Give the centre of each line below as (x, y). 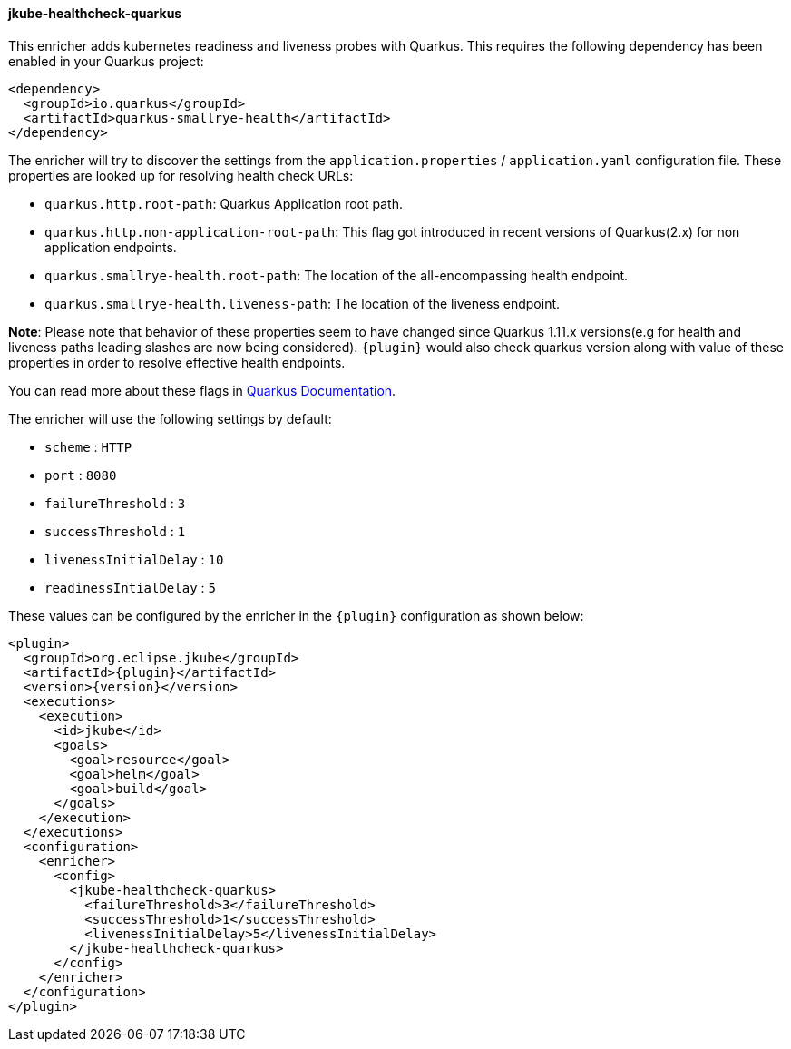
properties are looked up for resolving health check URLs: (181, 175)
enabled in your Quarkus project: (106, 61)
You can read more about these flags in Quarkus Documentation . (202, 390)
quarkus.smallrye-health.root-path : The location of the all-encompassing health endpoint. (337, 275)
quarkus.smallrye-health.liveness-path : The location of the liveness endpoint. (303, 303)
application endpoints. (111, 247)
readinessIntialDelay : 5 (130, 587)
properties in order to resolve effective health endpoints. (177, 362)
